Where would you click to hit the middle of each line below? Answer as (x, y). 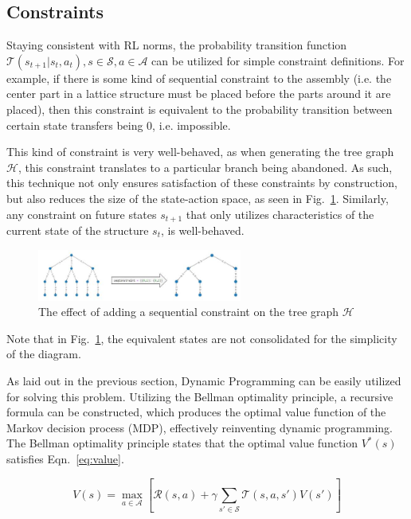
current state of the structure (78, 230)
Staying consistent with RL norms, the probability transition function (177, 45)
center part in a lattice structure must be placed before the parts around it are (199, 94)
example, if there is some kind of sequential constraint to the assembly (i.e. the (199, 78)
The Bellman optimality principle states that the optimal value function (182, 443)
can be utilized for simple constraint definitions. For (278, 60)
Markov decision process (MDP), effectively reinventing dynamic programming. (200, 427)
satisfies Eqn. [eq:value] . (65, 458)
